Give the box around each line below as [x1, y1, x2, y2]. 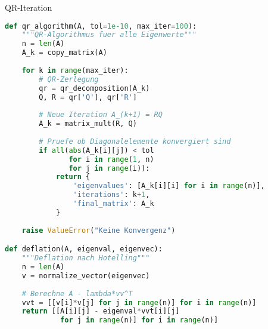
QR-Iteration [5, 1, 52, 13]
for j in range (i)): [68, 164, 150, 173]
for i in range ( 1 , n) [68, 155, 154, 164]
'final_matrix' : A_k [73, 199, 154, 208]
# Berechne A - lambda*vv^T [21, 289, 133, 298]
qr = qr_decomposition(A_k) [39, 84, 150, 93]
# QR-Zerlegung [39, 75, 99, 84]
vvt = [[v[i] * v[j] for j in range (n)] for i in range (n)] [21, 298, 257, 307]
